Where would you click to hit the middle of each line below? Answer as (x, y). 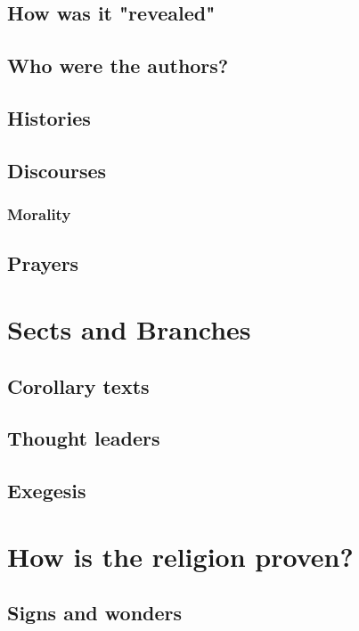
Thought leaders (84, 438)
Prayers (43, 263)
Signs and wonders (95, 613)
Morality (39, 214)
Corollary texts (78, 385)
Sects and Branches (129, 328)
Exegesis (47, 491)
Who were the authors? (118, 66)
